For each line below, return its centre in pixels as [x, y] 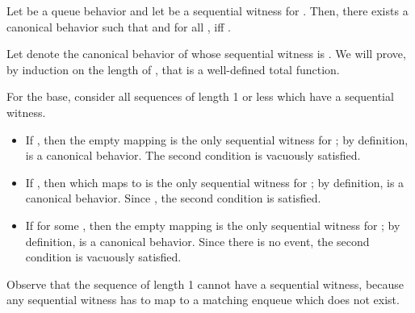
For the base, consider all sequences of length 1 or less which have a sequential [200, 96]
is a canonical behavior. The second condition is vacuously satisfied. [193, 155]
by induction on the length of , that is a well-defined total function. [173, 69]
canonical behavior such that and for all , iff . [119, 26]
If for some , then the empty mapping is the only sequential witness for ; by [213, 225]
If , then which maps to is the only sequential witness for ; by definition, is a [215, 182]
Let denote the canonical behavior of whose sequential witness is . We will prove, [206, 54]
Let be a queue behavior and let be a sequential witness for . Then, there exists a [207, 10]
